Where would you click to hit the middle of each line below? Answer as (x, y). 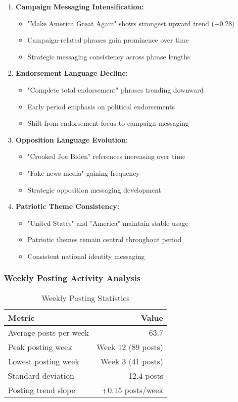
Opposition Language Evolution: (72, 139)
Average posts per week (48, 332)
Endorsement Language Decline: (72, 73)
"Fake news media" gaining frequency (84, 173)
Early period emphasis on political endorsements (101, 106)
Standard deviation (41, 375)
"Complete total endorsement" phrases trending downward (116, 89)
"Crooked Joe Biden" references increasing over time (106, 156)
